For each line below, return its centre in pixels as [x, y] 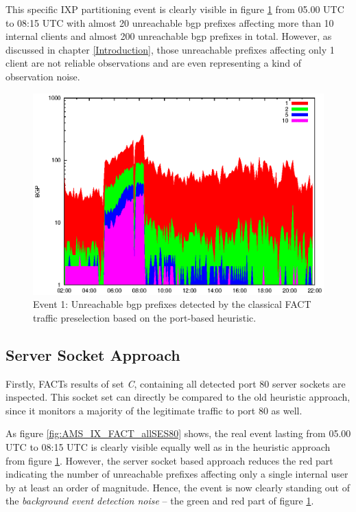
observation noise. [43, 76]
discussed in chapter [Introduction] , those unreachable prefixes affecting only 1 [170, 49]
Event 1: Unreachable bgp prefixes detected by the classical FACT [172, 304]
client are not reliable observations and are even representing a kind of [153, 63]
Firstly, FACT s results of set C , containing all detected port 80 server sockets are [176, 383]
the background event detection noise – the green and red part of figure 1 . [160, 501]
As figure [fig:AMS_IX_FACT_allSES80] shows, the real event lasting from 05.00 [178, 433]
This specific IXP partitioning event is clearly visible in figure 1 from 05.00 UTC [175, 9]
